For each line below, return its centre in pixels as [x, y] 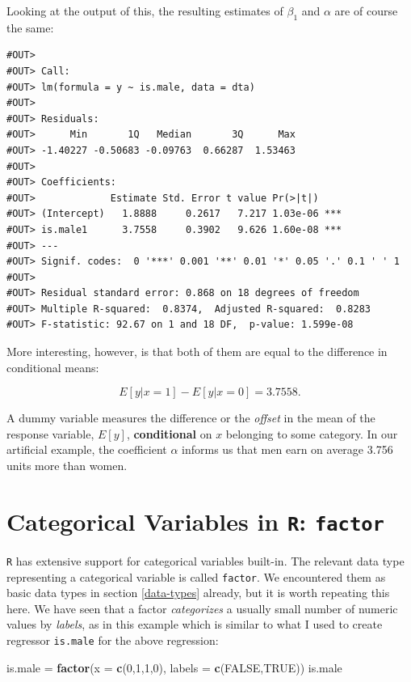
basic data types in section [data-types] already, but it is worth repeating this [198, 593]
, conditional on [169, 433]
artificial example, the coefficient [87, 449]
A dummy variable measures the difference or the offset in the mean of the [191, 418]
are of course [366, 11]
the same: [30, 27]
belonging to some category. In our [312, 433]
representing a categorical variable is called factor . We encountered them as [196, 576]
